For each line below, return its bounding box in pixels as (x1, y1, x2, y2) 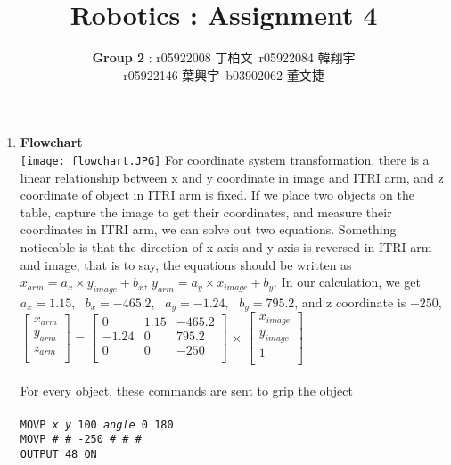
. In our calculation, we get (274, 273, 422, 291)
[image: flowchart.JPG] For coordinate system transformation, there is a (20, 150, 430, 168)
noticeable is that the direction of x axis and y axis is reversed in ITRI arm (20, 237, 432, 256)
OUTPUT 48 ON (20, 447, 97, 461)
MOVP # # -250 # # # (20, 433, 142, 446)
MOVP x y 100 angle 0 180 (20, 418, 174, 431)
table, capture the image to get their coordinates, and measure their (20, 202, 392, 221)
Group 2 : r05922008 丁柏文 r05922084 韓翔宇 (92, 48, 356, 67)
